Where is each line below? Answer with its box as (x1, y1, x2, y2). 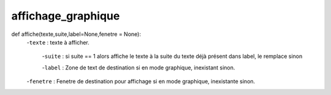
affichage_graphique (11, 9, 120, 23)
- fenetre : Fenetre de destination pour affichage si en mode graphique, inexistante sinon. (26, 78, 256, 85)
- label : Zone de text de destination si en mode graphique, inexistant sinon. (42, 64, 235, 71)
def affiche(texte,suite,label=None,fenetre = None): (11, 30, 141, 38)
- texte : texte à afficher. (26, 38, 90, 46)
